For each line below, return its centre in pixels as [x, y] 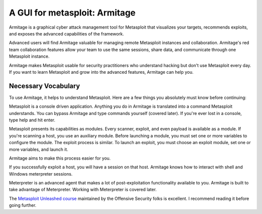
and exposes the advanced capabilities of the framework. [66, 33]
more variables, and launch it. [39, 149]
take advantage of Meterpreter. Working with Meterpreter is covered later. [83, 190]
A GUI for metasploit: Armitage [72, 13]
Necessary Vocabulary [44, 86]
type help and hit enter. [32, 120]
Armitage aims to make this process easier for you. [60, 158]
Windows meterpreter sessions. [41, 174]
